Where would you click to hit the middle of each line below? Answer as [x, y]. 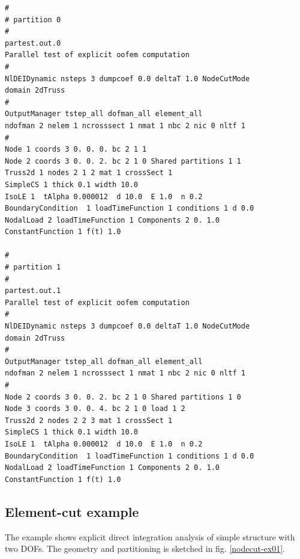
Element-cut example [72, 511]
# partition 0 [33, 20]
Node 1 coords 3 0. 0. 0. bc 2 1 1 [76, 150]
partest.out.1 [33, 291]
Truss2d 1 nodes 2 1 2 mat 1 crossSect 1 [89, 173]
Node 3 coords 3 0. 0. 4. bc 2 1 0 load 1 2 [95, 409]
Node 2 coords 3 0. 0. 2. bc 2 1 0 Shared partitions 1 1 [123, 161]
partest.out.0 [33, 43]
